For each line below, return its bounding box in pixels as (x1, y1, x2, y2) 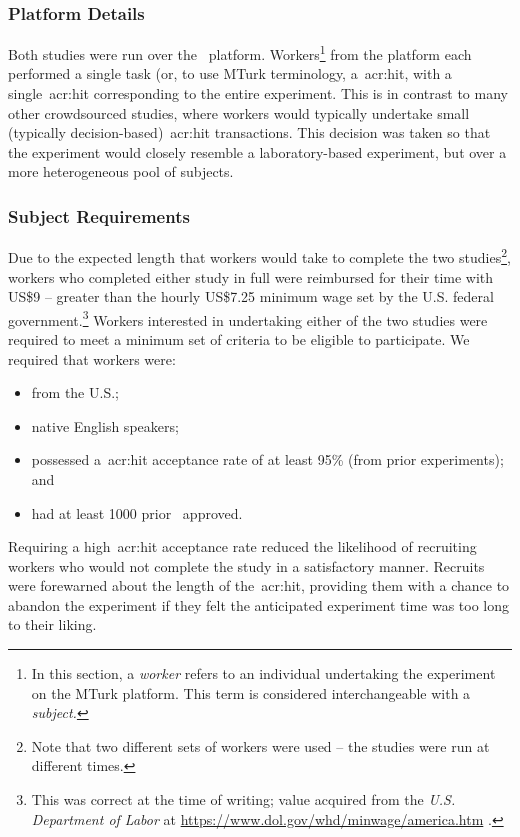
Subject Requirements (8, 203, 190, 228)
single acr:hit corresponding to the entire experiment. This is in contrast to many (8, 83, 508, 104)
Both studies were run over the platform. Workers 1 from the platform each (8, 41, 472, 64)
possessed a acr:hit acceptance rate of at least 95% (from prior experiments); (31, 449, 504, 470)
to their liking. (8, 614, 97, 635)
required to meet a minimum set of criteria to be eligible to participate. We (8, 328, 470, 349)
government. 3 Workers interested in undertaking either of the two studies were (8, 306, 488, 330)
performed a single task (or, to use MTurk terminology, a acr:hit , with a (8, 63, 452, 84)
